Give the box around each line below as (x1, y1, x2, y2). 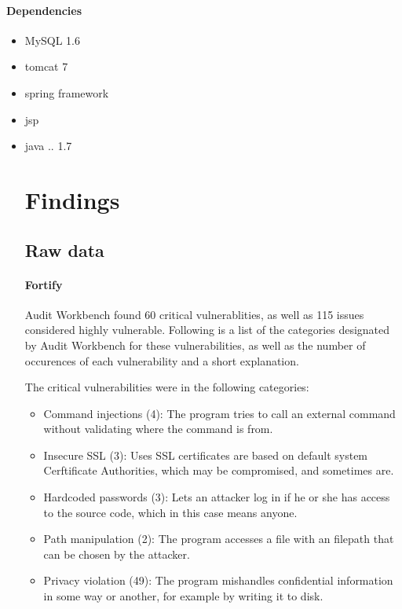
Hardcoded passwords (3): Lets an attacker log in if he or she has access (43, 489, 390, 505)
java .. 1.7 (24, 138, 72, 154)
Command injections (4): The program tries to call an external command (43, 405, 396, 421)
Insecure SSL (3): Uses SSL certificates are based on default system (43, 446, 368, 463)
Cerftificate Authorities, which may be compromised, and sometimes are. (43, 462, 394, 479)
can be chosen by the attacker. (43, 545, 190, 562)
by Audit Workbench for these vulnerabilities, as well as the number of (24, 336, 366, 353)
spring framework (24, 84, 109, 101)
